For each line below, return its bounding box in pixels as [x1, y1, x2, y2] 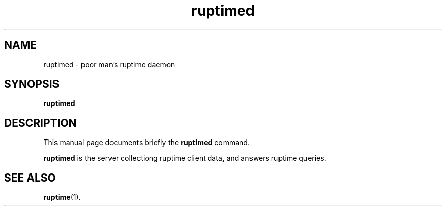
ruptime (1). [43, 193, 81, 202]
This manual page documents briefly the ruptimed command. [43, 138, 250, 147]
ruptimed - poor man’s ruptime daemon [43, 60, 175, 69]
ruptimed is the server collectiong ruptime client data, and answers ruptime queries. [43, 154, 326, 163]
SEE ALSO [4, 171, 56, 184]
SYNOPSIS [4, 78, 60, 91]
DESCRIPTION [4, 116, 77, 129]
